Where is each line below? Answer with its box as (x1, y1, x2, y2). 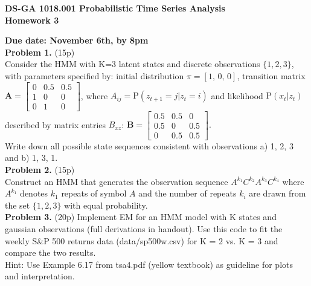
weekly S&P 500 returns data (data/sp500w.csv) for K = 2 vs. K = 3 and (5, 234, 278, 247)
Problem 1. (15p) (5, 45, 75, 58)
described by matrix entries (5, 118, 106, 131)
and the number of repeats (138, 187, 237, 200)
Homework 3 (5, 13, 59, 26)
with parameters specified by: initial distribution (5, 69, 184, 82)
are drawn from (249, 187, 306, 200)
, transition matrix (237, 69, 306, 82)
